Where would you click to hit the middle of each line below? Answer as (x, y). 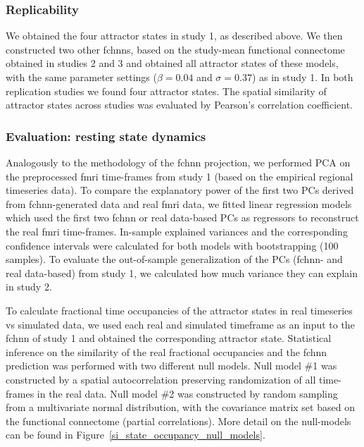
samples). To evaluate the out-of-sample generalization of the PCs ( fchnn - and (174, 259)
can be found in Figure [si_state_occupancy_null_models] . (136, 435)
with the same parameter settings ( (81, 77)
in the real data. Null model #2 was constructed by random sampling (187, 393)
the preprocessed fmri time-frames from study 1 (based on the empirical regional (180, 176)
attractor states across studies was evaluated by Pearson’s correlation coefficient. (179, 105)
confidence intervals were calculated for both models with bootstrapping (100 (172, 245)
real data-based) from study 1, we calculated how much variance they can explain (182, 273)
